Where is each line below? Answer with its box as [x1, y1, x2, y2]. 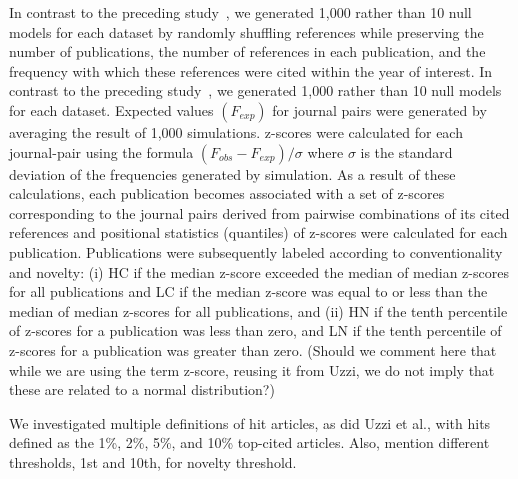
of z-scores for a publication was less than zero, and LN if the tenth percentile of [9, 320, 502, 341]
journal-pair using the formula [9, 141, 194, 162]
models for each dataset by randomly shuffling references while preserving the [9, 21, 484, 42]
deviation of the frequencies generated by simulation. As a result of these [9, 163, 456, 184]
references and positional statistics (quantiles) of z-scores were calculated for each [9, 222, 508, 243]
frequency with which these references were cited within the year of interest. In [9, 60, 493, 81]
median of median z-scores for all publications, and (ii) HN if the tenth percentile [9, 300, 508, 321]
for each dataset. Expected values [9, 99, 214, 120]
